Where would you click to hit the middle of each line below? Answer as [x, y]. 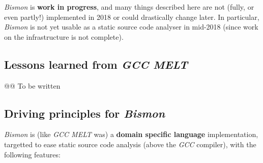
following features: [32, 154]
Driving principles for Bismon [85, 113]
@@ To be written [32, 85]
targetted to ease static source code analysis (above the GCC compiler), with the [130, 144]
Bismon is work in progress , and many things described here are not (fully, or [129, 7]
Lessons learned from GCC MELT [96, 64]
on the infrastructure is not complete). [64, 36]
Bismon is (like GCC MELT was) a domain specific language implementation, [131, 134]
